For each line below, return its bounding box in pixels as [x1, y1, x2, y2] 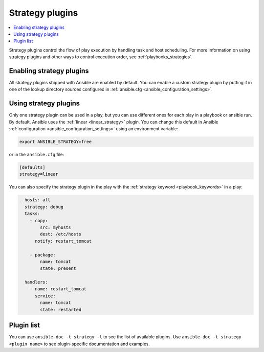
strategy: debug [24, 204, 64, 210]
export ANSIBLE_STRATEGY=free [19, 139, 92, 144]
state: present [40, 266, 77, 271]
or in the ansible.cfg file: [9, 152, 64, 158]
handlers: [24, 280, 48, 285]
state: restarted [40, 306, 82, 312]
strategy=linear [19, 171, 59, 177]
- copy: [29, 218, 48, 223]
